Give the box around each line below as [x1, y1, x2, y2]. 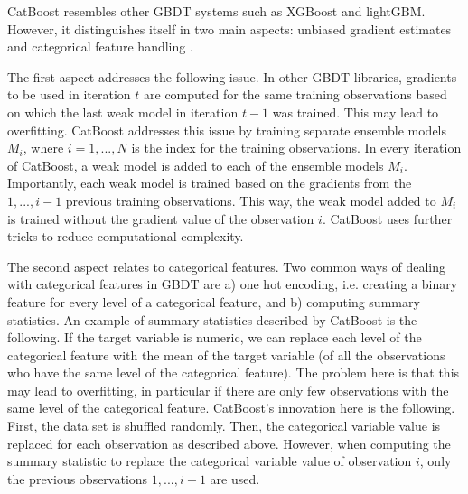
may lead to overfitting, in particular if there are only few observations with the [7, 380, 449, 399]
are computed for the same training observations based [144, 85, 447, 104]
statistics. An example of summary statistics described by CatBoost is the [7, 310, 417, 329]
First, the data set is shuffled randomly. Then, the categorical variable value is [7, 416, 441, 435]
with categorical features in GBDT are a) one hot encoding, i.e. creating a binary [7, 275, 458, 294]
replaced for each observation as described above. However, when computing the [7, 433, 451, 452]
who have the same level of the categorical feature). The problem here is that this [7, 363, 460, 382]
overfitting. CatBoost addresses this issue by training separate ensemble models [7, 120, 447, 139]
